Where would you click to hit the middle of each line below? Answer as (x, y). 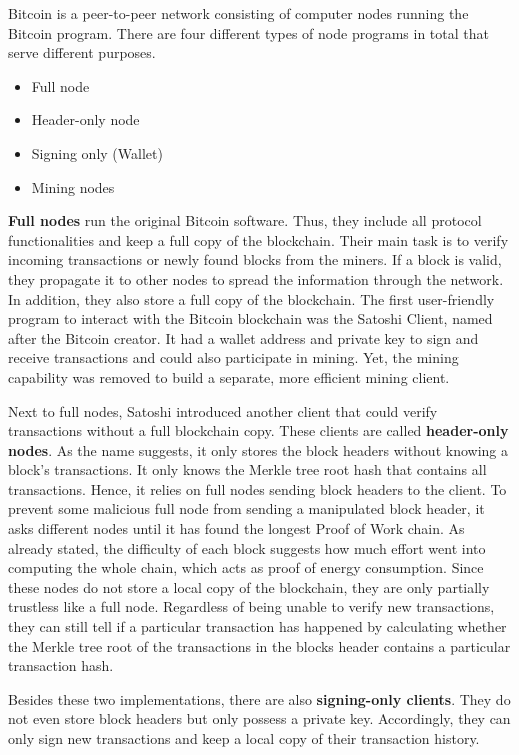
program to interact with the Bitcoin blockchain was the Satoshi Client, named (250, 318)
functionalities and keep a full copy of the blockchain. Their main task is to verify (258, 239)
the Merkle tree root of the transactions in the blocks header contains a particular (259, 645)
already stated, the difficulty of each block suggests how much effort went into (247, 547)
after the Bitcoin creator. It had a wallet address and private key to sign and (243, 337)
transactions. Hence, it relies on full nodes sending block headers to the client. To (257, 488)
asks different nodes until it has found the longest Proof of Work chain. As (236, 528)
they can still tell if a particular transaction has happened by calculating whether (257, 626)
